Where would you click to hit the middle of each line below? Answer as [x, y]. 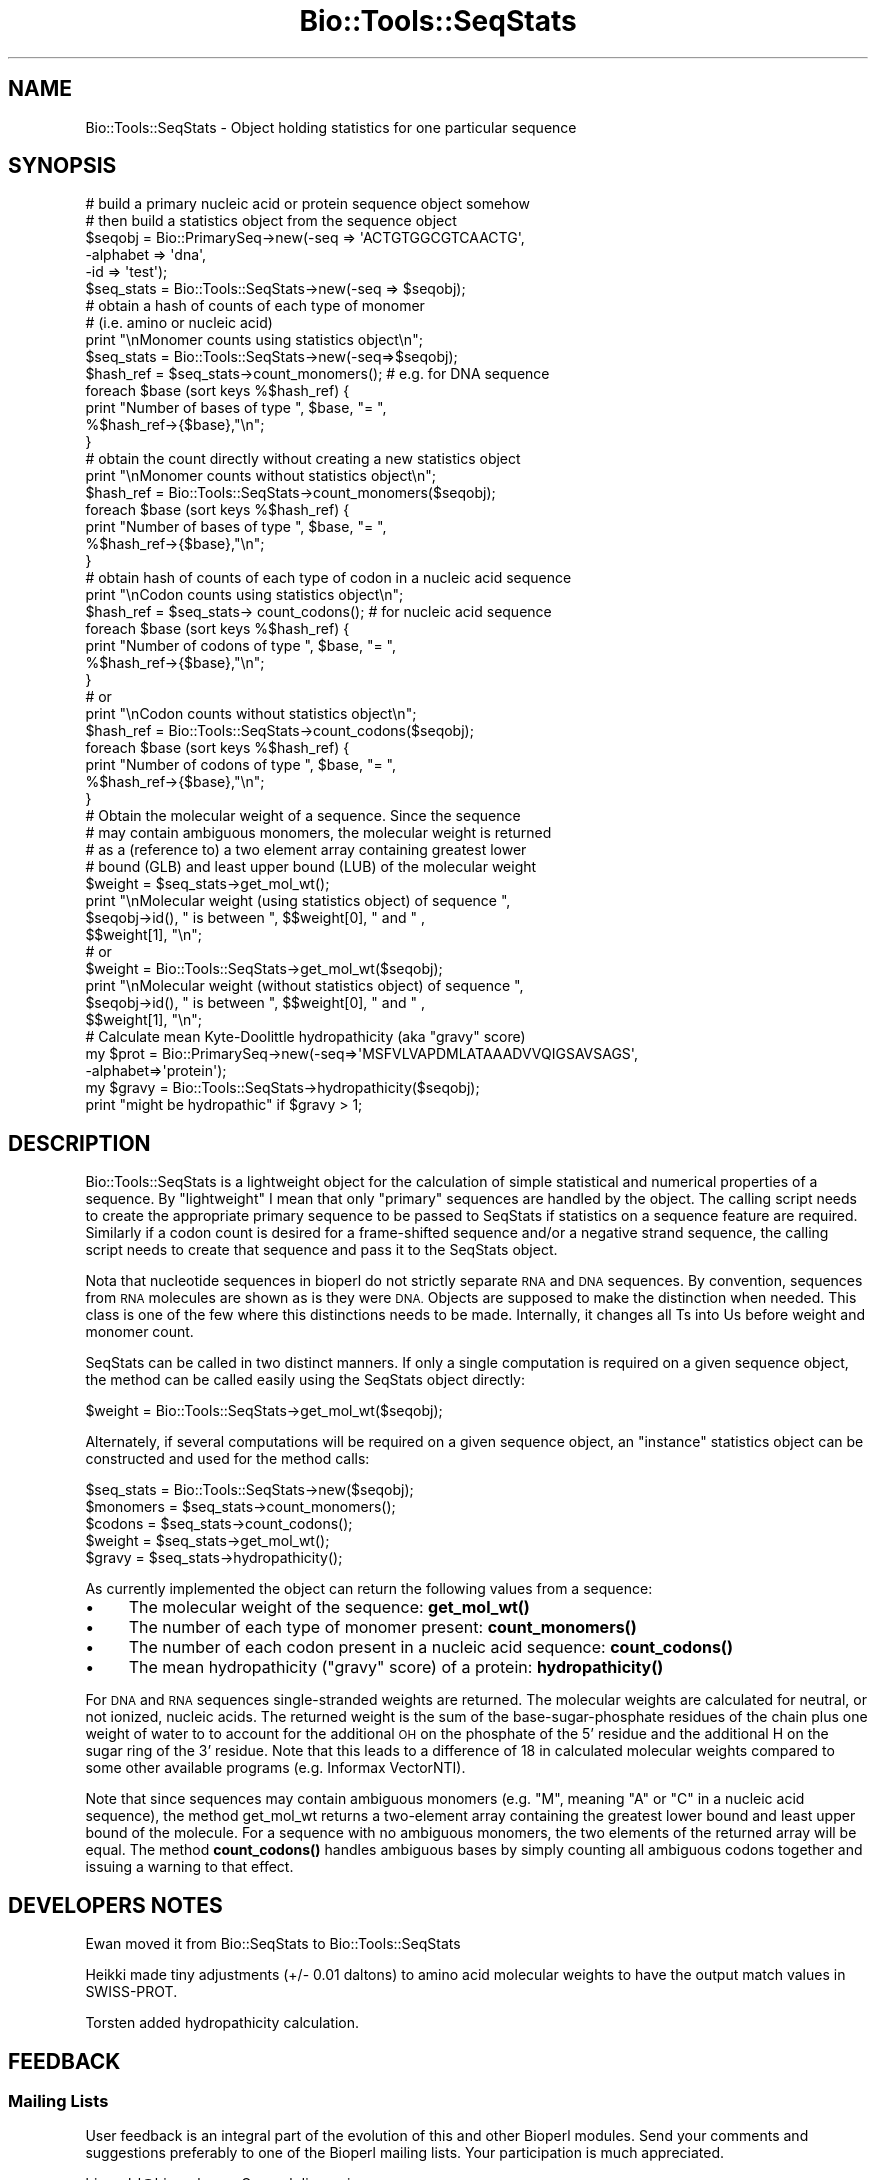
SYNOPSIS [62, 166]
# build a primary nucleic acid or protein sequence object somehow [307, 204]
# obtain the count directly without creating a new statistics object [303, 459]
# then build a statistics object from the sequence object [271, 221]
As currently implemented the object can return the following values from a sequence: [369, 1589]
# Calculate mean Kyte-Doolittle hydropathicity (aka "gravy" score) [305, 1037]
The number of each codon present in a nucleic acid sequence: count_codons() [430, 1647]
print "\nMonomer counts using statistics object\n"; [254, 340]
